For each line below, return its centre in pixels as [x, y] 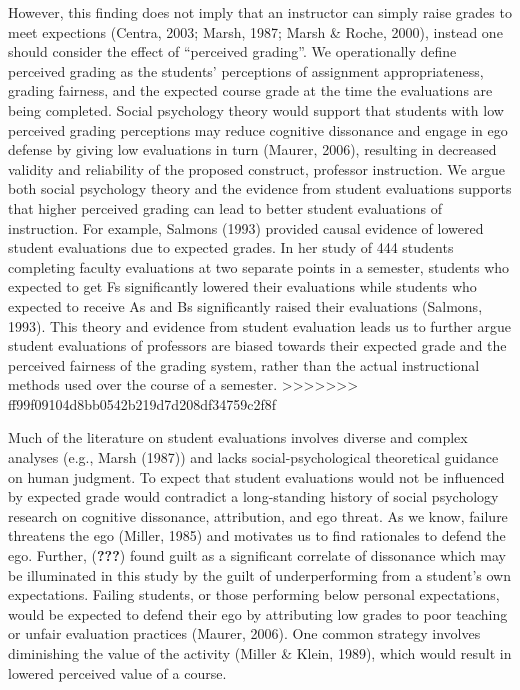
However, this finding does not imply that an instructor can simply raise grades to [260, 12]
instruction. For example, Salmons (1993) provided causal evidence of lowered [246, 227]
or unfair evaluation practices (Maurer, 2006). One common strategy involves [244, 633]
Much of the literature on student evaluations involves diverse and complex [238, 437]
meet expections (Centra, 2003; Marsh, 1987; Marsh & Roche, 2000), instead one [255, 31]
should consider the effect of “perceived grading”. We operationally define [232, 51]
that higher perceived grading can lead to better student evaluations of [225, 207]
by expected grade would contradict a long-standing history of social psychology [253, 496]
